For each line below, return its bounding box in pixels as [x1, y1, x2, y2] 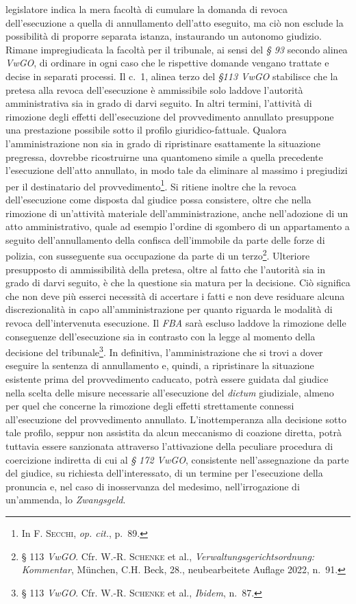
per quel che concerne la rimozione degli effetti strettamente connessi [5, 399, 294, 413]
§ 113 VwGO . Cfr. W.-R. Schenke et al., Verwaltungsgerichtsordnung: [21, 549, 315, 563]
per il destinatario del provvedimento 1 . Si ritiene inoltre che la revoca [5, 177, 296, 193]
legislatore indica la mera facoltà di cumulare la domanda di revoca [5, 2, 288, 16]
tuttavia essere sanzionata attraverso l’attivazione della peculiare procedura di [5, 438, 333, 453]
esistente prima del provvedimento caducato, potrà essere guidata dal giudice [5, 372, 329, 386]
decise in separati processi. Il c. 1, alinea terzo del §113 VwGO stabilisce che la [5, 68, 338, 83]
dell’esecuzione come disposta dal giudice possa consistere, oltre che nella [5, 192, 311, 206]
